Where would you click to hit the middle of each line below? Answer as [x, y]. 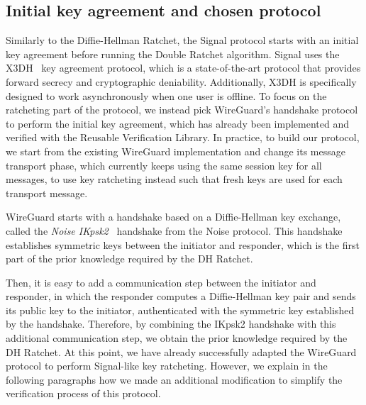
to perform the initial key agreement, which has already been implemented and [178, 123]
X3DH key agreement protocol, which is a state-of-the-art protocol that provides [183, 68]
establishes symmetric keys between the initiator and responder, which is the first [183, 244]
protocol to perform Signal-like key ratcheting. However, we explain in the [167, 366]
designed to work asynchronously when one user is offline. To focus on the [166, 95]
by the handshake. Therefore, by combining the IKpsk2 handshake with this [171, 324]
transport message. [47, 193]
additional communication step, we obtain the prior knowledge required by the [177, 338]
